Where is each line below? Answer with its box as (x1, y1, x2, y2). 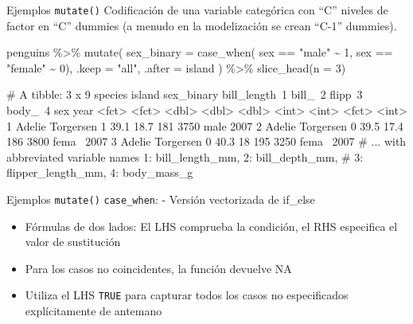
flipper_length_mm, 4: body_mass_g (6, 164, 193, 181)
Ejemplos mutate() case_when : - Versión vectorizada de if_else (6, 191, 315, 207)
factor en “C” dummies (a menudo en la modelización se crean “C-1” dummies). (6, 17, 397, 33)
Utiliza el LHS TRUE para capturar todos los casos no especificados (25, 287, 349, 303)
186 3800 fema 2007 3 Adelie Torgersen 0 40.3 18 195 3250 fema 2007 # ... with (6, 133, 407, 150)
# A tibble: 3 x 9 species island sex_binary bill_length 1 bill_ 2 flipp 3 (6, 86, 363, 103)
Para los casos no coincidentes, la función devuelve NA (25, 260, 292, 276)
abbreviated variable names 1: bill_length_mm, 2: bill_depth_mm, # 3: (6, 148, 364, 165)
